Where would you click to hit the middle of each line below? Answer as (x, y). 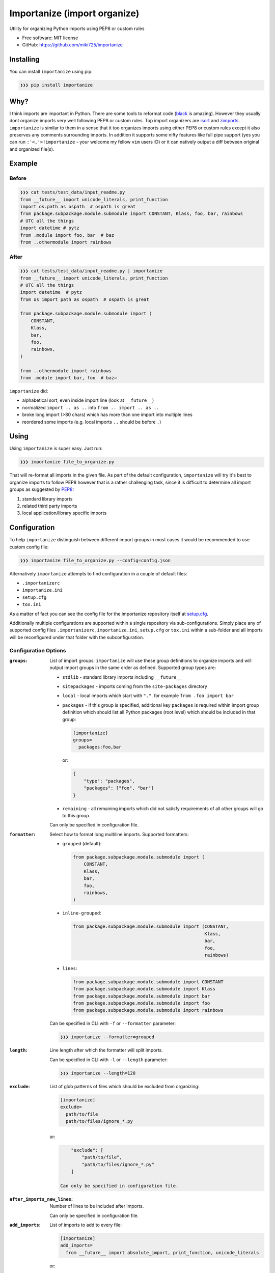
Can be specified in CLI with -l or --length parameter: (109, 1060)
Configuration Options (38, 650)
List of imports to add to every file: (86, 1225)
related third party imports (50, 506)
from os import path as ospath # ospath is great (85, 299)
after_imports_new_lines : (41, 1199)
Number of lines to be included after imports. (97, 1206)
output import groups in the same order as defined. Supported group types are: (133, 668)
